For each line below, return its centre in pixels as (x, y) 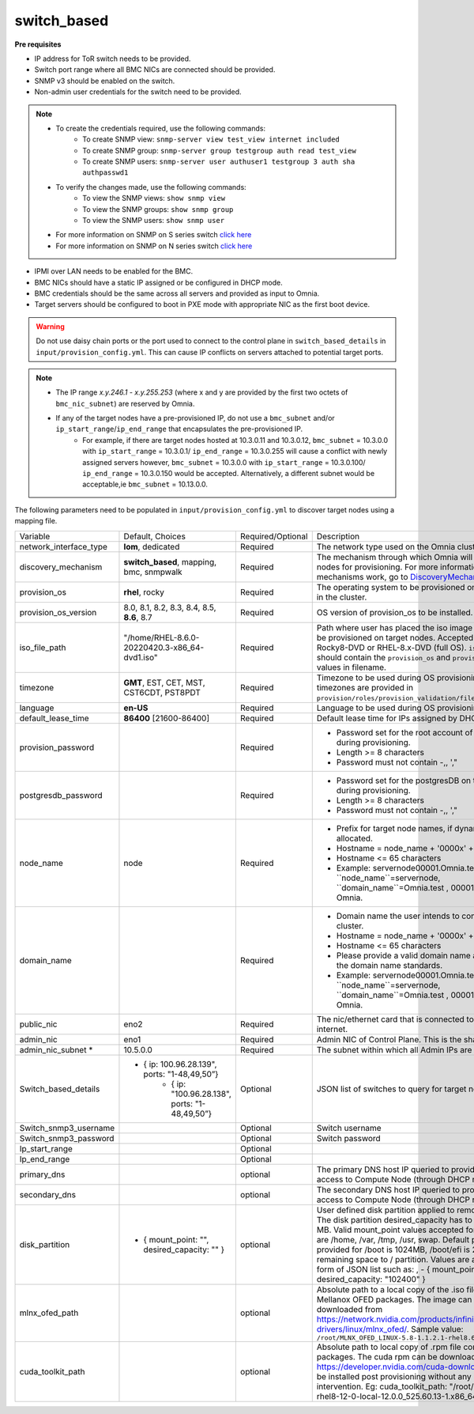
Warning (50, 326)
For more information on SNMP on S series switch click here (154, 235)
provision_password (57, 747)
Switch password (348, 1138)
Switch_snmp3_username (67, 1128)
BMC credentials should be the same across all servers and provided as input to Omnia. (177, 293)
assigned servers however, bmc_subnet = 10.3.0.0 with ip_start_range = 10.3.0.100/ (224, 462)
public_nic (38, 1024)
